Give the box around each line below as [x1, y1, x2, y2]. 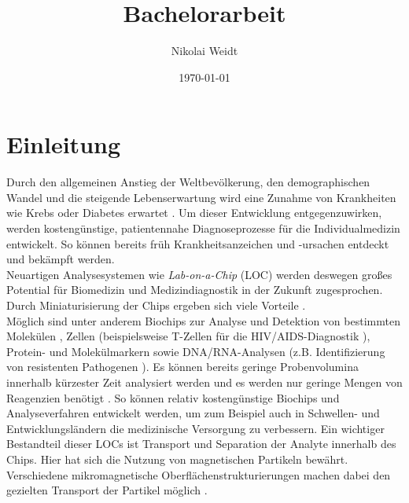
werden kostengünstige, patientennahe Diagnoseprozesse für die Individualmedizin [6, 220, 400, 237]
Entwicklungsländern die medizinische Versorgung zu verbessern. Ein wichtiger [6, 420, 385, 436]
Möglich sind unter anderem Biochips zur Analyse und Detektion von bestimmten [6, 312, 400, 329]
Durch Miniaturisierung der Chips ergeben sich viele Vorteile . [6, 297, 306, 313]
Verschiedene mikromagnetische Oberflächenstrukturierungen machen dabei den [6, 466, 391, 483]
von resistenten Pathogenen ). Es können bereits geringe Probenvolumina [6, 358, 359, 375]
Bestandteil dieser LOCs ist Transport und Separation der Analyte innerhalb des [6, 435, 396, 452]
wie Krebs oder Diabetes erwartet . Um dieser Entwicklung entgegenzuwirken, [6, 204, 382, 221]
